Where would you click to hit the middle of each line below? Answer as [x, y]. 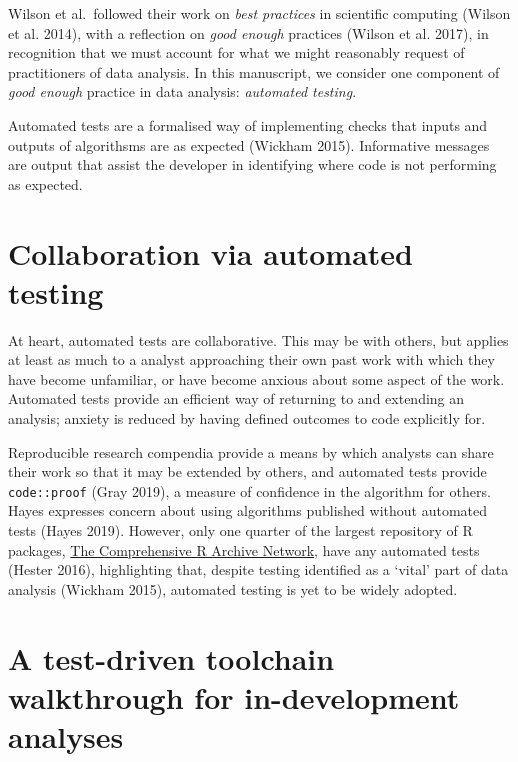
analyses [66, 736]
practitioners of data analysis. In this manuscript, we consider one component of [254, 71]
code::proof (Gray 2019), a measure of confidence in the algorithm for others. [249, 490]
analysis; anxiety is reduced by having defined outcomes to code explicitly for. [247, 418]
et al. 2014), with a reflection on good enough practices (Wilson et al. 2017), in [248, 32]
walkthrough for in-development [234, 696]
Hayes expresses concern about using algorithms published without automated [247, 510]
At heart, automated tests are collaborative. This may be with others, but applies [258, 339]
